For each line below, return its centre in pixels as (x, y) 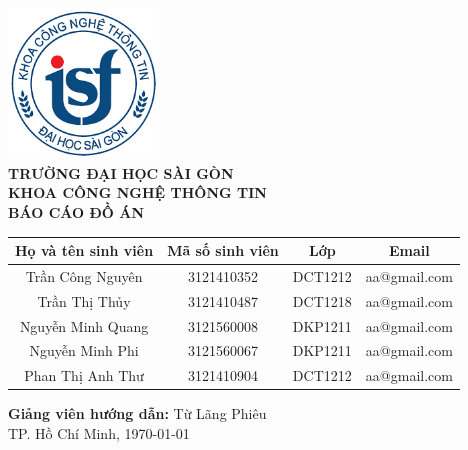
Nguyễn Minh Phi (84, 350)
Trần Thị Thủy (84, 300)
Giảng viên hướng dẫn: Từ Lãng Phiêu (137, 413)
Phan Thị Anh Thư (84, 375)
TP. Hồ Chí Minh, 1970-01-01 (99, 432)
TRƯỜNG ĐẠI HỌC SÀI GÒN (121, 172)
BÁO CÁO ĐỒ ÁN (76, 211)
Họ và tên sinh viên (84, 250)
